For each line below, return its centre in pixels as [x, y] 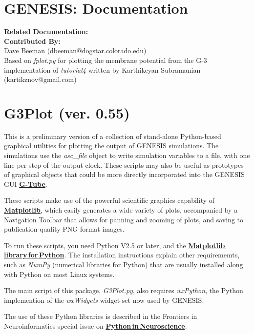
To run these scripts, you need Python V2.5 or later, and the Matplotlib [115, 245]
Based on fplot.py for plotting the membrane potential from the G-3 [106, 60]
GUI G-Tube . [26, 184]
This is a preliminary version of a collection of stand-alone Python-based [113, 136]
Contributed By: [32, 41]
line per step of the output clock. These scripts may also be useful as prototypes [124, 165]
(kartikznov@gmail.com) [40, 79]
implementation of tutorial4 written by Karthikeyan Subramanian [102, 69]
